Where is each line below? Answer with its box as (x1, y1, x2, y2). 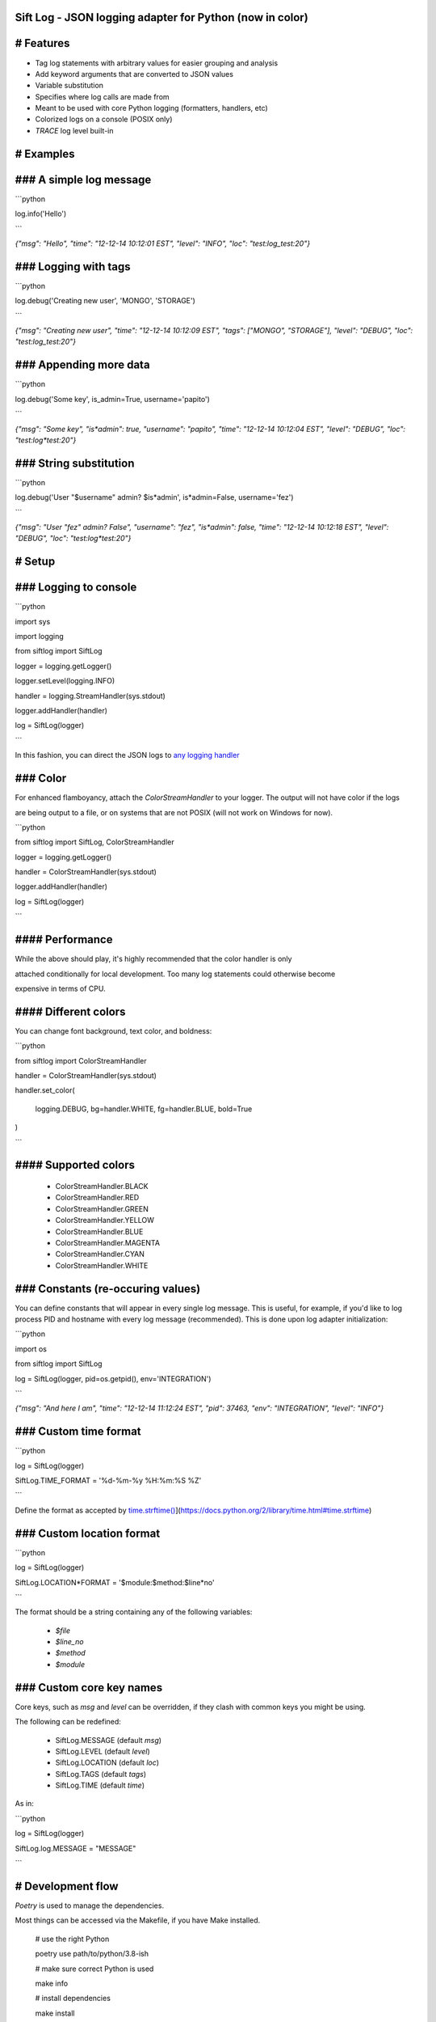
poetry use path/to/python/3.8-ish (35, 1949, 149, 1959)
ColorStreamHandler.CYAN (55, 1250, 145, 1259)
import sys (15, 616, 51, 626)
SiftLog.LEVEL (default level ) (55, 1746, 151, 1756)
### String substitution (15, 456, 135, 470)
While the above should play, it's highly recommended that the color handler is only (15, 954, 292, 964)
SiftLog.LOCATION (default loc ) (55, 1758, 160, 1767)
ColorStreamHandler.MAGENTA (55, 1237, 161, 1247)
